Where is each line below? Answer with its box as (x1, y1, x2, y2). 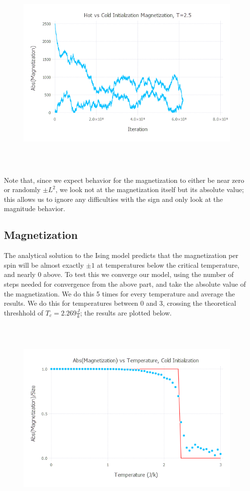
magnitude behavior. (4, 203, 65, 214)
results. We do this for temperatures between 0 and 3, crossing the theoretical (4, 298, 236, 308)
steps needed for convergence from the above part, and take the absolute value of (4, 278, 246, 289)
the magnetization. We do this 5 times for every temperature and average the (4, 288, 235, 298)
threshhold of (4, 307, 43, 317)
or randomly (4, 184, 41, 195)
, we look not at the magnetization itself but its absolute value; (55, 184, 244, 195)
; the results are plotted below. (80, 307, 172, 317)
